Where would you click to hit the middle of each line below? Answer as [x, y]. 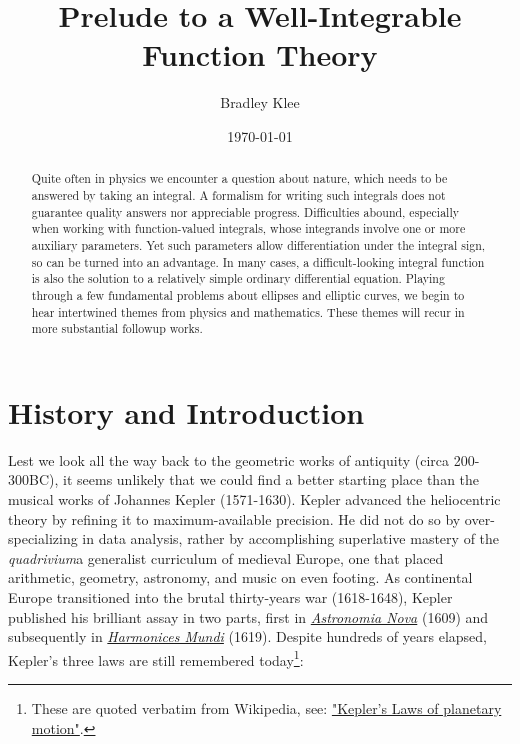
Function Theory [260, 54]
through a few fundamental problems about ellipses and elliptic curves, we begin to [248, 294]
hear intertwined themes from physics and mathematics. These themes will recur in [248, 311]
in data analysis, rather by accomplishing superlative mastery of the [291, 538]
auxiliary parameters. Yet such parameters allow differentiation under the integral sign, [258, 244]
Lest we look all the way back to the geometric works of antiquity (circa [229, 459]
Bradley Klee [260, 102]
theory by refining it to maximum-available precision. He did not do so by [234, 518]
